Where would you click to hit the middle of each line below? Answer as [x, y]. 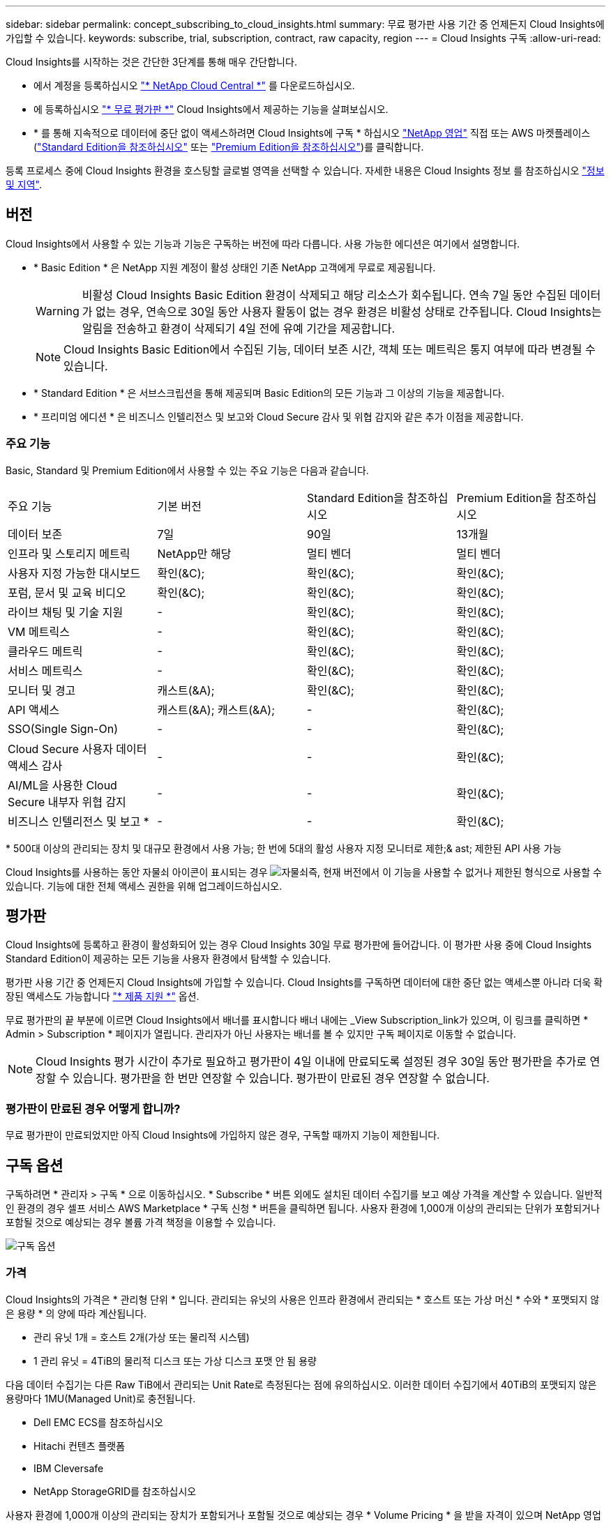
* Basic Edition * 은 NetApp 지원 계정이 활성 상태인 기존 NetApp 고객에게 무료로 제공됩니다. [235, 267]
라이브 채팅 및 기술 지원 [66, 612]
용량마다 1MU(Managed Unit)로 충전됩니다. [101, 1398]
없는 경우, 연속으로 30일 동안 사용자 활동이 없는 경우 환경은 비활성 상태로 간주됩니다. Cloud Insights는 [349, 311]
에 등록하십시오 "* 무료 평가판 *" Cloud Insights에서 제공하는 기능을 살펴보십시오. [211, 109]
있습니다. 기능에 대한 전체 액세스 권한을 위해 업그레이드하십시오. [144, 886]
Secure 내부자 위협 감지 [67, 802]
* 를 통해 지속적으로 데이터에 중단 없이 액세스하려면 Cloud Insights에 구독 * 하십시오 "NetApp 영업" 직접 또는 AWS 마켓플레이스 [312, 133]
